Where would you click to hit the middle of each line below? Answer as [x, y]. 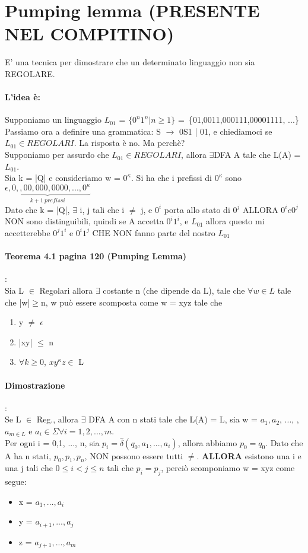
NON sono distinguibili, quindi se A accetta [84, 221]
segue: [16, 482]
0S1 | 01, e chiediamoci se [226, 131]
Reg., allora [58, 419]
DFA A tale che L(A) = [257, 155]
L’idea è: [23, 97]
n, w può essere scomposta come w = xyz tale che [132, 302]
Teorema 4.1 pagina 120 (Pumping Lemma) [96, 256]
